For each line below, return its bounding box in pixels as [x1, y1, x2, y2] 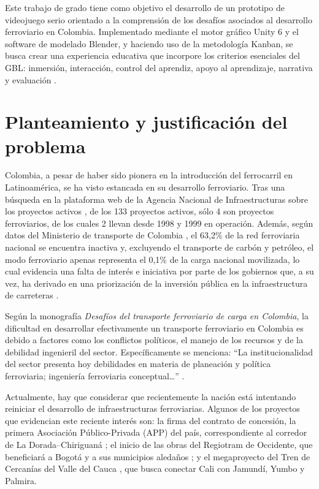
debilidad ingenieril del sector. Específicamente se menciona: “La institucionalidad [5, 345, 313, 358]
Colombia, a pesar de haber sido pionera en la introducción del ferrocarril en [5, 169, 293, 181]
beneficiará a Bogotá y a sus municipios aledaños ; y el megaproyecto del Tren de [5, 450, 310, 463]
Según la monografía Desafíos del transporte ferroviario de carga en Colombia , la [5, 309, 309, 322]
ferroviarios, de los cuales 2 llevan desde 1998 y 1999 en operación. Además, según [5, 216, 313, 229]
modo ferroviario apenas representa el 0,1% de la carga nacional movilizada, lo [5, 252, 300, 265]
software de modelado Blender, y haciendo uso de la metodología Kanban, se [5, 37, 293, 50]
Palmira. [5, 474, 37, 487]
